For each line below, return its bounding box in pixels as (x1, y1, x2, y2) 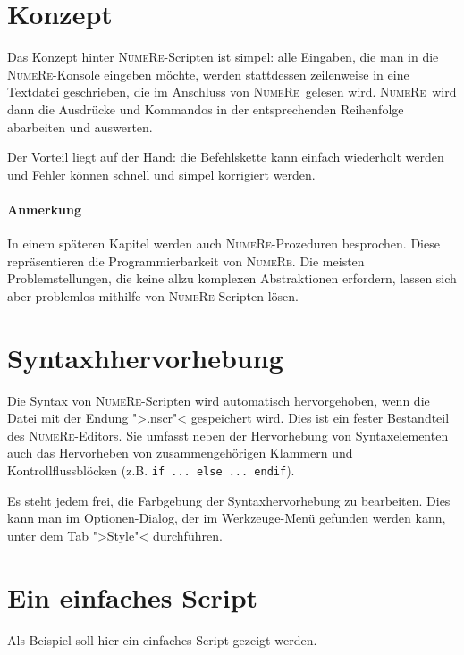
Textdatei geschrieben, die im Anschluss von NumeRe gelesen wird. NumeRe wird (7, 82, 457, 101)
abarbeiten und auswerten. (7, 117, 153, 136)
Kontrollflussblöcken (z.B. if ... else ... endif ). (7, 460, 295, 479)
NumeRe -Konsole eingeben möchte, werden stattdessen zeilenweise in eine (7, 64, 409, 83)
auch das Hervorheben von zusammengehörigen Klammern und (7, 443, 353, 462)
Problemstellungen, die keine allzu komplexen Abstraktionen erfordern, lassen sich (7, 269, 457, 288)
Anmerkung (7, 199, 81, 218)
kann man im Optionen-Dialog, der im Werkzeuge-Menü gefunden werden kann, (7, 508, 446, 527)
